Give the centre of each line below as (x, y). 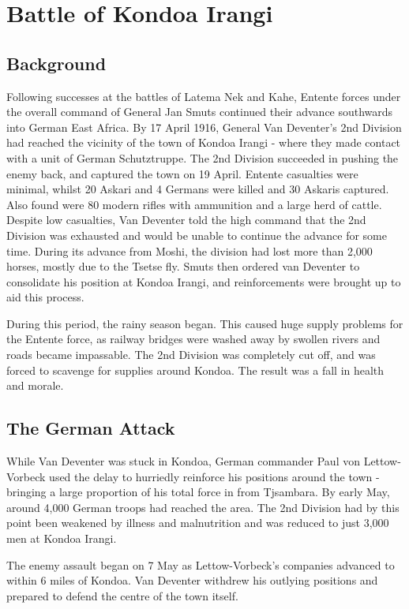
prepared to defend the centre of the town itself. (122, 595)
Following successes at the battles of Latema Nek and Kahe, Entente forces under (204, 96)
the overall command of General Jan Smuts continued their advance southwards (200, 112)
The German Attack (91, 428)
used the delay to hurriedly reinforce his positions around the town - (214, 476)
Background (56, 63)
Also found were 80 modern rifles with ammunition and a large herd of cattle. (194, 204)
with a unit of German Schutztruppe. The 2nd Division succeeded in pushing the (203, 157)
